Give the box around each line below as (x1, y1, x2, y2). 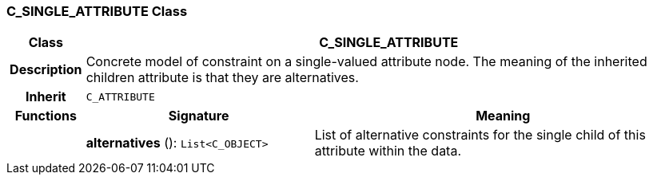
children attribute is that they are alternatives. (86, 69, 359, 86)
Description (10, 61, 82, 78)
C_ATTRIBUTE (86, 90, 155, 103)
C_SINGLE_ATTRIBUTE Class (6, 3, 188, 19)
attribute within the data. (314, 143, 462, 159)
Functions (14, 108, 77, 124)
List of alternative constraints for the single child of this (314, 127, 646, 144)
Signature (168, 108, 229, 124)
